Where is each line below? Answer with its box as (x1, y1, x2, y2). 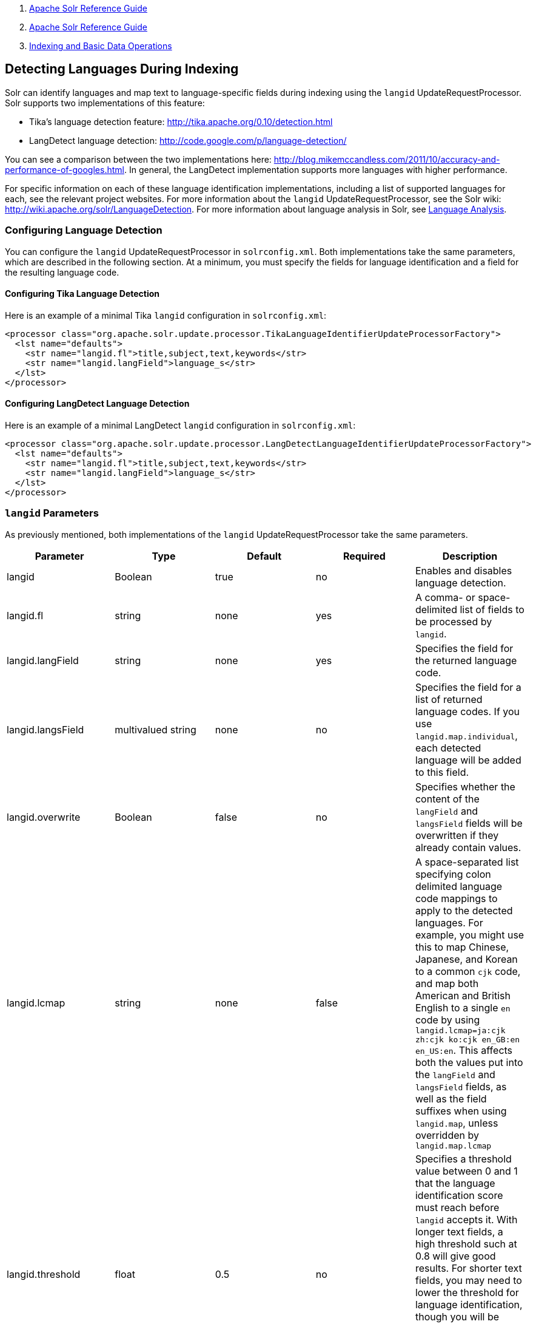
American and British (415, 989, 511, 1002)
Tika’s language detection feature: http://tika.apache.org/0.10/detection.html (29, 116, 333, 127)
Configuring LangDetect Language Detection (5, 398, 190, 409)
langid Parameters (5, 507, 99, 520)
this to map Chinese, (415, 940, 509, 953)
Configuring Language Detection (5, 224, 162, 237)
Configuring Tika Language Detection (5, 288, 160, 299)
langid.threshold (7, 1268, 81, 1280)
